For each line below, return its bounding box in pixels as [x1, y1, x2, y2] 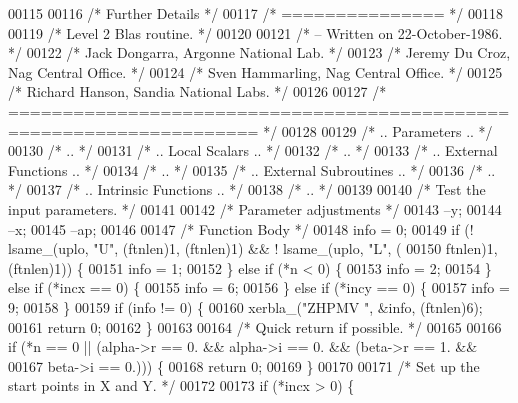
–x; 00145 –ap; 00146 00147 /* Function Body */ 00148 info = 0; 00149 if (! [8, 218, 474, 239]
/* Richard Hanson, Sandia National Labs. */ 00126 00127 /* [8, 81, 387, 102]
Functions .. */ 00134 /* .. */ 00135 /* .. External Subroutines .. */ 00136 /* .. [8, 159, 496, 180]
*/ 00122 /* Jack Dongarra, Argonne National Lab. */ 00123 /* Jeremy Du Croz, [8, 42, 511, 63]
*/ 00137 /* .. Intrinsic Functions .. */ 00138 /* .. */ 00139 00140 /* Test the [8, 179, 486, 200]
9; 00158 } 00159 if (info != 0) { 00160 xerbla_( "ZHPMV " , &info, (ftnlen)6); [8, 296, 483, 317]
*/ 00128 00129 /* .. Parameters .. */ [263, 120, 493, 141]
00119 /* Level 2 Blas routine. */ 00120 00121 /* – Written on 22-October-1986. [8, 22, 503, 43]
